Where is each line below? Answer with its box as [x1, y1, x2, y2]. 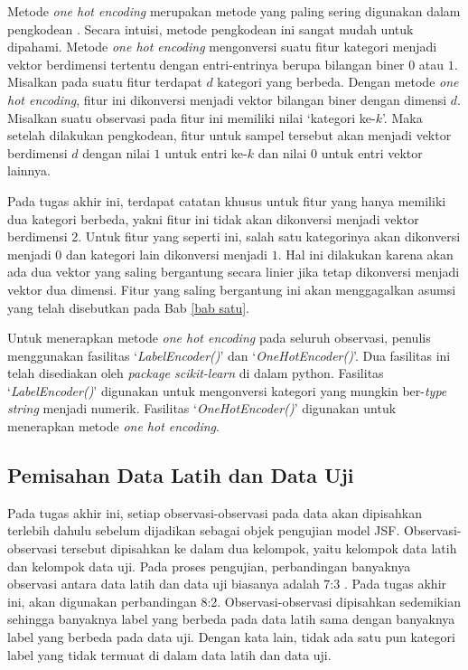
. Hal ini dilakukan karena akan [277, 244, 454, 263]
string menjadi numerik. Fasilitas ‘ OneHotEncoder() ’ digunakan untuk [7, 399, 397, 418]
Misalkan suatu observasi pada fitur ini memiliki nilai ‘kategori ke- [7, 108, 376, 127]
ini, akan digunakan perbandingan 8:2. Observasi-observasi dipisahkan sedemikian [7, 591, 461, 610]
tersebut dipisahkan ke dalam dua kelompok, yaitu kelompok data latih [61, 539, 457, 558]
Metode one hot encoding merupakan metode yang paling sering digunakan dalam [7, 2, 461, 20]
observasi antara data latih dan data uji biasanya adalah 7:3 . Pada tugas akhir [7, 574, 447, 593]
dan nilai [257, 143, 307, 162]
